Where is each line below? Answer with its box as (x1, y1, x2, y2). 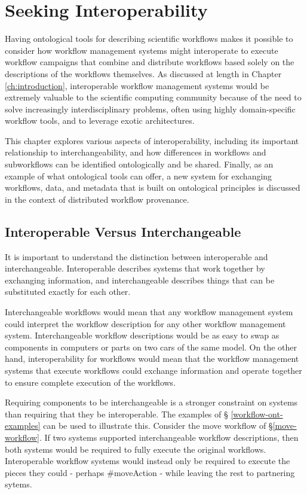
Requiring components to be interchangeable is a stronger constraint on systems (5, 396, 298, 408)
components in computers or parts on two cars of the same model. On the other (5, 340, 297, 353)
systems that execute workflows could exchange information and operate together (5, 364, 302, 376)
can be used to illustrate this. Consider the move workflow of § (43, 419, 273, 432)
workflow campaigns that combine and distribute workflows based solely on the (5, 56, 294, 68)
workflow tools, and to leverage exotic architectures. (5, 114, 195, 127)
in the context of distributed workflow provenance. (5, 193, 189, 205)
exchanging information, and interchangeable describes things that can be (5, 273, 275, 286)
